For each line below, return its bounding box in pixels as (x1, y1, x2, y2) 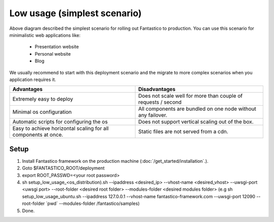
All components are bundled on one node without (138, 105, 256, 112)
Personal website (35, 51, 71, 57)
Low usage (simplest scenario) (9, 8, 142, 19)
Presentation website (35, 43, 79, 50)
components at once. (12, 131, 63, 139)
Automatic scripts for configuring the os (12, 118, 108, 125)
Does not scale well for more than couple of (138, 93, 243, 100)
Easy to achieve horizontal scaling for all (12, 125, 109, 132)
